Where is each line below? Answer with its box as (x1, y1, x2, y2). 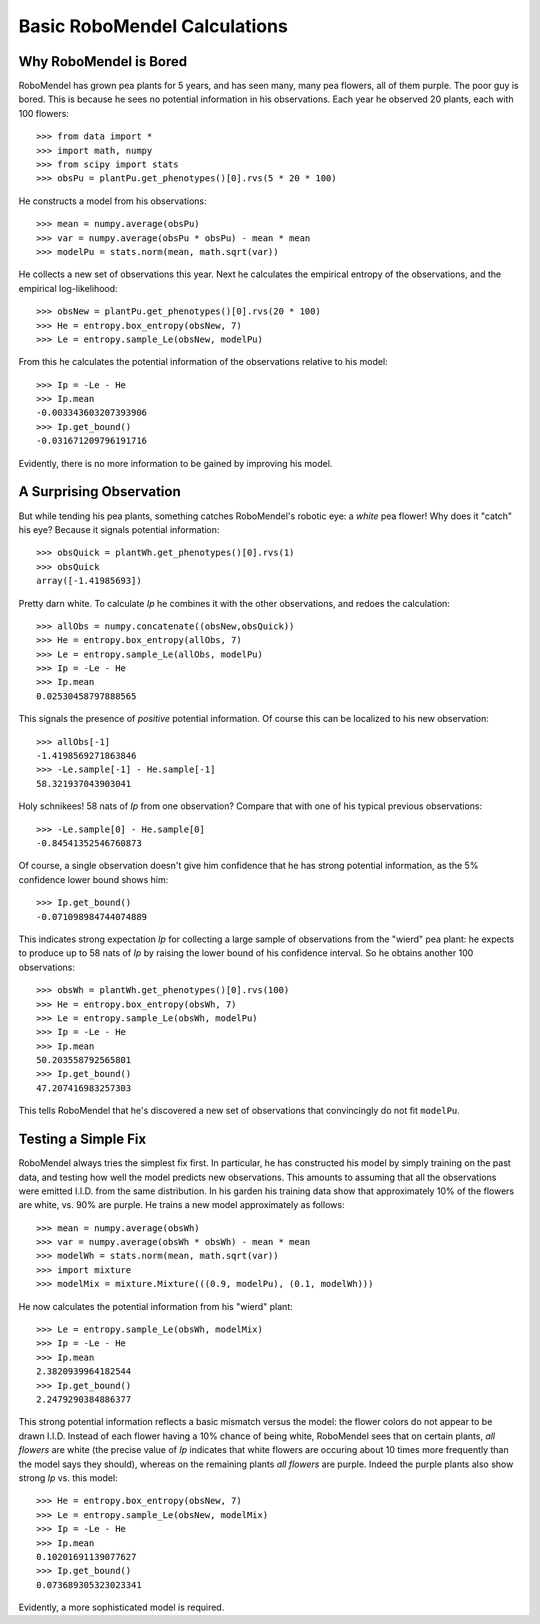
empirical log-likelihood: (18, 282, 119, 294)
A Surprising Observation (18, 483, 182, 500)
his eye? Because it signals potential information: (18, 523, 220, 535)
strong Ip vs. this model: (18, 1471, 119, 1484)
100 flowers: (18, 107, 70, 119)
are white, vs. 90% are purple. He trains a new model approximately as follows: (18, 1199, 345, 1211)
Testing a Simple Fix (18, 1131, 147, 1148)
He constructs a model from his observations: (18, 195, 207, 207)
